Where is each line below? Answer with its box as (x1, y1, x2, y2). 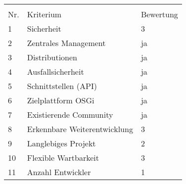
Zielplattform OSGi (27, 94, 94, 106)
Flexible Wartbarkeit (27, 152, 99, 163)
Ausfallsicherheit (27, 66, 84, 77)
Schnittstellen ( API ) (27, 80, 97, 92)
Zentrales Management (27, 37, 106, 48)
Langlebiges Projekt (27, 138, 96, 149)
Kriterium (27, 8, 62, 20)
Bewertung (140, 8, 178, 20)
